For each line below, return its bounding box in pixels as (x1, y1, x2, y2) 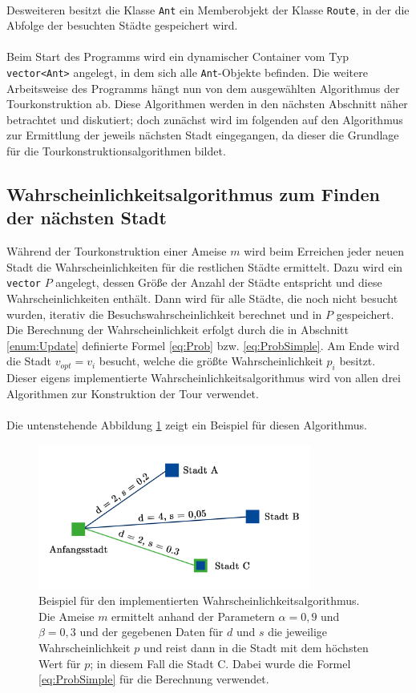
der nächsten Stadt (6, 205, 167, 230)
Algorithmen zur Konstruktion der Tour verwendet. (6, 385, 259, 401)
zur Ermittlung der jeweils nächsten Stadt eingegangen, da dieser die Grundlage (6, 127, 399, 143)
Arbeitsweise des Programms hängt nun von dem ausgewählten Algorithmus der (6, 79, 400, 96)
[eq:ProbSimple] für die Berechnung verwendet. (38, 671, 269, 687)
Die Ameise (38, 607, 95, 624)
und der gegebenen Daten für (79, 623, 224, 640)
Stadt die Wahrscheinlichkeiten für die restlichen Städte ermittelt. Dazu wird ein (6, 258, 403, 275)
